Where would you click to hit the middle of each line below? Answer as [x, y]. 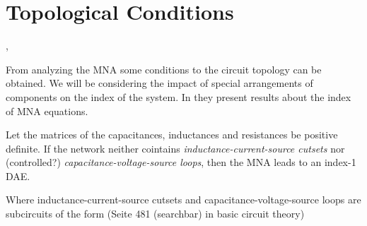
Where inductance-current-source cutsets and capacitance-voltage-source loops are [183, 200]
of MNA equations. [47, 111]
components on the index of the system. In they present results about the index [179, 96]
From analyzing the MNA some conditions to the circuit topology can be [164, 69]
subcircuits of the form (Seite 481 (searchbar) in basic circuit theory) [155, 214]
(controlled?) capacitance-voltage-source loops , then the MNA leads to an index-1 [181, 162]
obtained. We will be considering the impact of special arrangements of [159, 83]
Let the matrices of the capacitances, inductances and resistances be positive [172, 135]
